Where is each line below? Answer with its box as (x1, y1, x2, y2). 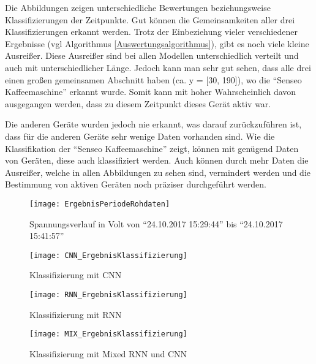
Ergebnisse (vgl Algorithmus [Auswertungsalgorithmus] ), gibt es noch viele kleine (5, 37, 309, 50)
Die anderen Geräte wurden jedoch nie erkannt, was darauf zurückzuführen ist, (5, 118, 302, 131)
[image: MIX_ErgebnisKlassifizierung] (29, 330, 187, 339)
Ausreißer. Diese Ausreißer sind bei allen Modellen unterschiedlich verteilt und (5, 49, 299, 62)
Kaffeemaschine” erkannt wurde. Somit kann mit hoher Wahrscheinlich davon (5, 85, 296, 98)
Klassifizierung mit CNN (29, 268, 122, 281)
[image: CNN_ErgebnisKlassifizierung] (29, 251, 187, 260)
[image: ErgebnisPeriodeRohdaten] (29, 199, 170, 208)
